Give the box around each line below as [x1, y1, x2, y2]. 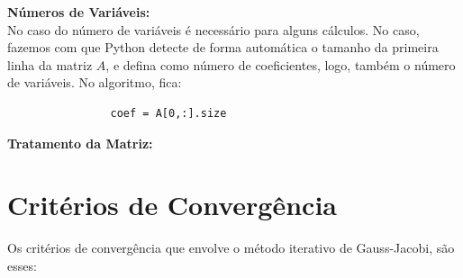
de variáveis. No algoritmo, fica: [7, 73, 182, 92]
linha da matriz [7, 55, 93, 74]
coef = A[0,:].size [110, 106, 227, 120]
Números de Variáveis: [7, 3, 150, 21]
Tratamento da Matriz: [7, 133, 153, 152]
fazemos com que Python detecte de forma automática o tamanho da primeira [7, 38, 439, 57]
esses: [7, 256, 37, 274]
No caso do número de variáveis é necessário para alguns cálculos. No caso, [7, 20, 420, 39]
